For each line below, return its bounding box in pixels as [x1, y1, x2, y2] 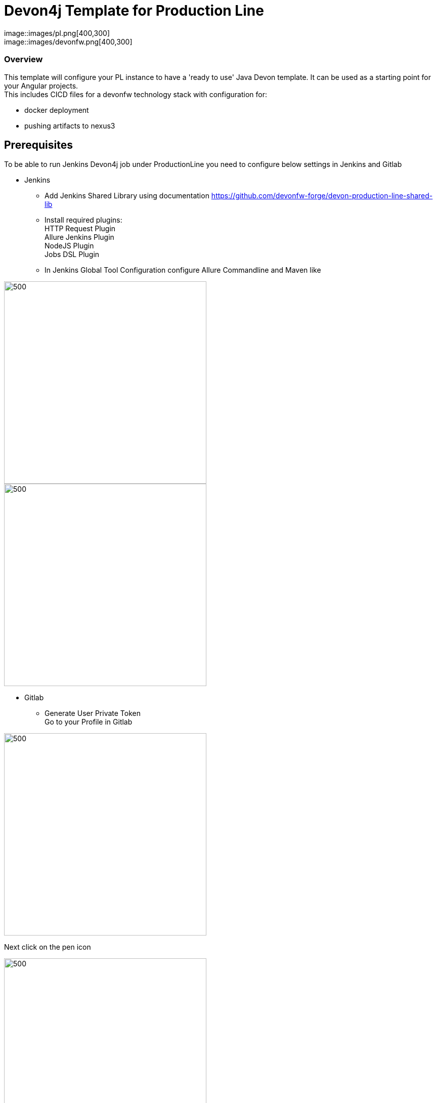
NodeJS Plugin [45, 241, 94, 250]
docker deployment [24, 105, 89, 114]
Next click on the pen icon [4, 943, 91, 952]
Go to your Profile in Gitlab [45, 717, 133, 727]
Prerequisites [4, 138, 73, 151]
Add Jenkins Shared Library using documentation [45, 191, 209, 200]
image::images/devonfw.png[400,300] [4, 37, 133, 46]
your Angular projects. [4, 81, 78, 90]
